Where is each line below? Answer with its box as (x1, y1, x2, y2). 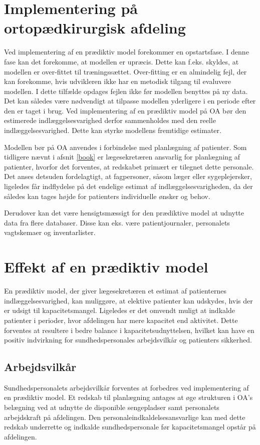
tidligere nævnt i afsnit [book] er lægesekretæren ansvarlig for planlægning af (4, 151, 240, 162)
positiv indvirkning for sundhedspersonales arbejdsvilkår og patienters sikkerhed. (4, 334, 252, 345)
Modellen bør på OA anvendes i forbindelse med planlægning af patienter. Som (4, 141, 247, 152)
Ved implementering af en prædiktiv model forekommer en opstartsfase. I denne (4, 46, 249, 57)
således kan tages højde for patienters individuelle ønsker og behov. (4, 190, 210, 201)
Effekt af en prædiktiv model (4, 256, 208, 277)
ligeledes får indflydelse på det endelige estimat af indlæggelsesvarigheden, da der (4, 181, 253, 191)
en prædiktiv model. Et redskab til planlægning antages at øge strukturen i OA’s (4, 392, 253, 402)
